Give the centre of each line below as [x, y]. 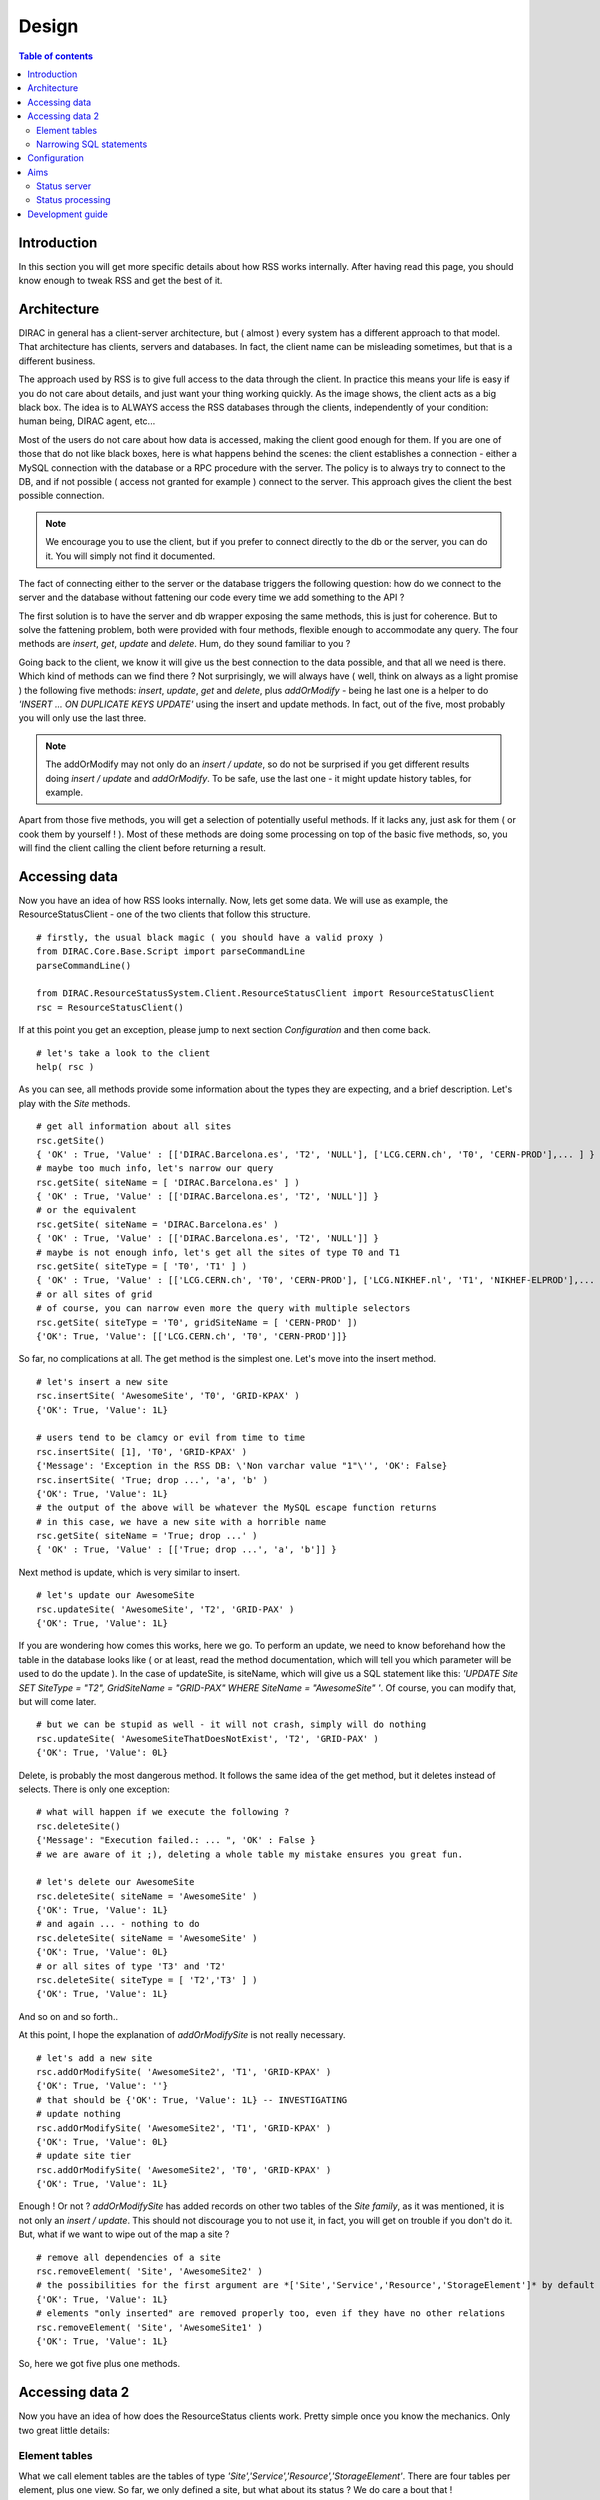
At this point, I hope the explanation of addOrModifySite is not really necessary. [182, 2035]
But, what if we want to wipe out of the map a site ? [124, 2234]
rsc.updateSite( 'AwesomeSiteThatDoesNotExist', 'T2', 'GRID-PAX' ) [207, 1738]
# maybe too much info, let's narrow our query [155, 1168]
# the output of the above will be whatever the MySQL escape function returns [236, 1508]
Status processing [73, 200]
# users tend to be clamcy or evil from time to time [170, 1438]
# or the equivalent [86, 1210]
